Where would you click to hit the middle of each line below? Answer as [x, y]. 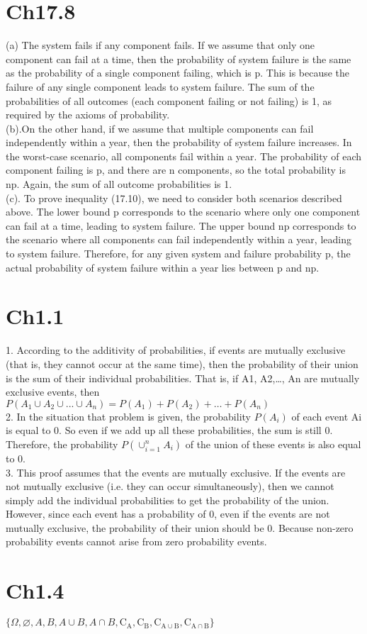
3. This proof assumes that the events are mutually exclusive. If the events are [176, 472]
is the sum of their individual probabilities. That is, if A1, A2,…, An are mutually [183, 378]
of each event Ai [327, 416]
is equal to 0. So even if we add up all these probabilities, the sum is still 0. [169, 430]
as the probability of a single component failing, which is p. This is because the [178, 73]
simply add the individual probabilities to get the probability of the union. [168, 500]
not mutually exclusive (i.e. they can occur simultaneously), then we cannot [170, 486]
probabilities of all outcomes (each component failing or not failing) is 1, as [169, 100]
